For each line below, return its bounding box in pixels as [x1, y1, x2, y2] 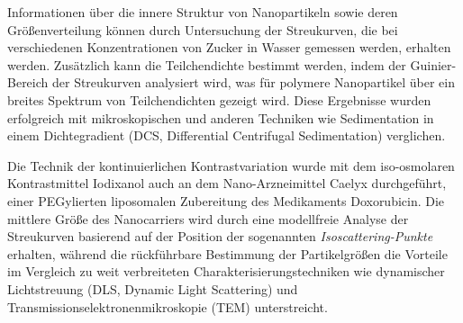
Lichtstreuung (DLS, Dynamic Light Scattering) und [7, 279, 298, 298]
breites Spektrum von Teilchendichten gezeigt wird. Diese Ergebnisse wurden [7, 90, 431, 109]
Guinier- [410, 55, 457, 74]
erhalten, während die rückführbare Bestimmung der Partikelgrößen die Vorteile [7, 244, 448, 263]
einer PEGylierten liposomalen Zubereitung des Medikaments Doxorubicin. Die [7, 191, 445, 210]
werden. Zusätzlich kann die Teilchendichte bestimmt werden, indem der [7, 55, 406, 74]
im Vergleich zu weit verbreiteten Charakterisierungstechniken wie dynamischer [7, 262, 445, 281]
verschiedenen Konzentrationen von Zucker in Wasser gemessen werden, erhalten [7, 38, 451, 57]
